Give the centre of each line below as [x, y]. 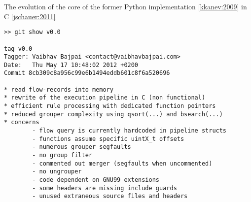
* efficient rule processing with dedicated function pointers [110, 106]
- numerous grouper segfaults [82, 147]
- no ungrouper [57, 172]
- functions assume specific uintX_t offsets [108, 139]
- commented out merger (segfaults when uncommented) [122, 163]
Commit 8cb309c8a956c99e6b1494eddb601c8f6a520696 [87, 73]
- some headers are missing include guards [105, 188]
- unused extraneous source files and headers [110, 196]
